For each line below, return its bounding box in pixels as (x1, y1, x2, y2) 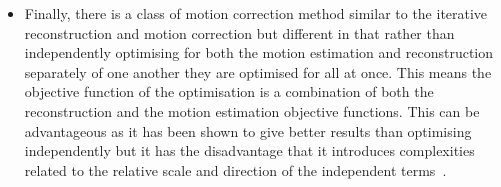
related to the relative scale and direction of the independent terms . (24, 159, 447, 180)
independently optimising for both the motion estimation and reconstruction (24, 42, 494, 63)
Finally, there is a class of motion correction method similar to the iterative (24, 3, 488, 23)
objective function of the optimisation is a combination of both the (24, 81, 434, 102)
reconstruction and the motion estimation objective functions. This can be (24, 100, 480, 121)
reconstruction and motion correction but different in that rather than (24, 22, 455, 43)
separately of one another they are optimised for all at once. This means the (24, 61, 492, 82)
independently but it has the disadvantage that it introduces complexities (24, 140, 475, 161)
